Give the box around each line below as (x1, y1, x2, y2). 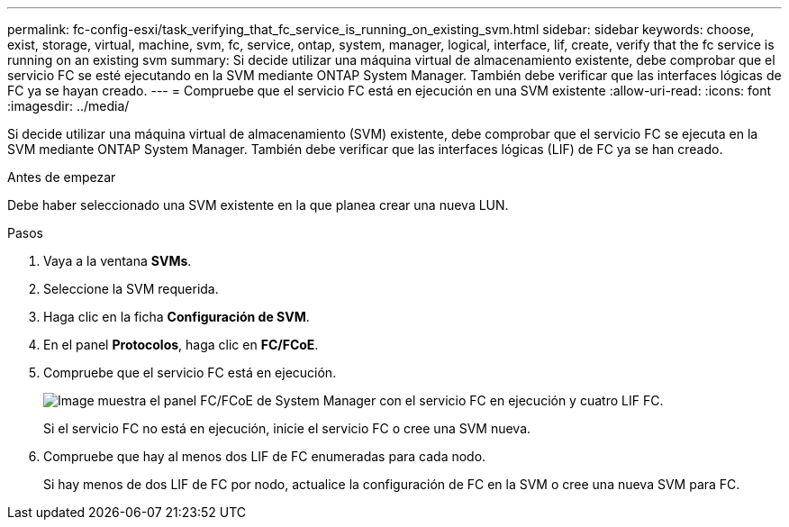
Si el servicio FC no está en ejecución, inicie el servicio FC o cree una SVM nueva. (43, 421, 531, 436)
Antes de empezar (7, 169, 116, 185)
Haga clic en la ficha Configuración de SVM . (43, 309, 310, 324)
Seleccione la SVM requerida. (43, 281, 219, 296)
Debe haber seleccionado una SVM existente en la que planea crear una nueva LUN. (7, 197, 509, 213)
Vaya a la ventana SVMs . (43, 253, 192, 268)
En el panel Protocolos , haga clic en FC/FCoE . (43, 337, 319, 352)
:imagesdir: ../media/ (7, 98, 130, 114)
